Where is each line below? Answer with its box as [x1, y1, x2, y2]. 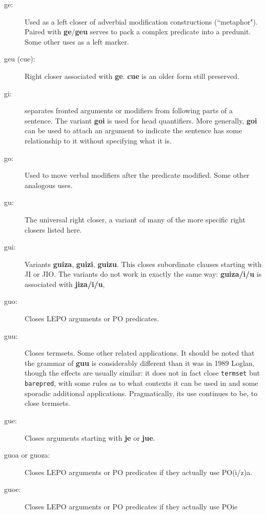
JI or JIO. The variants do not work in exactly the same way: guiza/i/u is [25, 269, 262, 279]
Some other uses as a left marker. [25, 36, 129, 47]
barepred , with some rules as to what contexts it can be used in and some [25, 378, 258, 388]
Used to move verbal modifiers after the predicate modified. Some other [25, 170, 250, 180]
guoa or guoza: [4, 449, 50, 460]
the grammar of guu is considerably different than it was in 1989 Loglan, [25, 357, 255, 368]
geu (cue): [4, 53, 35, 64]
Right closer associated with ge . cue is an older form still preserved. [25, 70, 239, 81]
